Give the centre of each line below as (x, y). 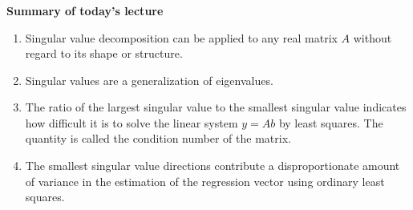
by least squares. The (331, 122)
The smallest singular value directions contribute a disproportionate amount (213, 166)
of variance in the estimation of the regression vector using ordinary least (205, 181)
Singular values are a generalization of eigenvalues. (149, 80)
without (373, 37)
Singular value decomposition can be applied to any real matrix (181, 37)
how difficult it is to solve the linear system (132, 122)
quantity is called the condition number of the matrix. (158, 138)
